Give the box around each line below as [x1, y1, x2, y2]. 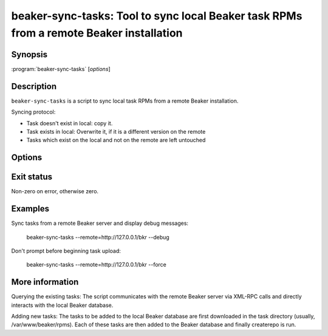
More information [11, 277, 79, 287]
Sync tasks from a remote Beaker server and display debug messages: [11, 219, 188, 227]
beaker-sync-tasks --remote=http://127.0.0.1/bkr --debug [26, 233, 169, 241]
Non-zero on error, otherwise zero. [11, 188, 99, 195]
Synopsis [11, 49, 48, 60]
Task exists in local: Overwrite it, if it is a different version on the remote [26, 128, 206, 135]
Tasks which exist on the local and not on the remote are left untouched [26, 137, 206, 144]
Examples [11, 204, 50, 214]
